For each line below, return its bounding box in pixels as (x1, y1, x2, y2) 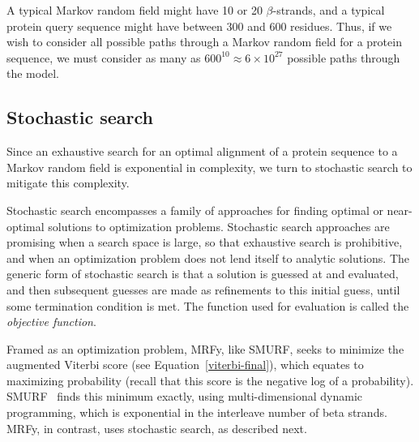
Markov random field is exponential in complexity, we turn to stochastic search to (6, 158, 413, 175)
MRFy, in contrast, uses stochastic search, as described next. (6, 419, 307, 436)
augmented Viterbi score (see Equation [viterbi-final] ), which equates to (6, 356, 364, 373)
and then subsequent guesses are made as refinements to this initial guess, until (6, 281, 400, 298)
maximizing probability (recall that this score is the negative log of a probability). (6, 371, 414, 388)
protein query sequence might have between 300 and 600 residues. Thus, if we (6, 17, 392, 34)
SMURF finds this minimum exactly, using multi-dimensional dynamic (6, 388, 363, 405)
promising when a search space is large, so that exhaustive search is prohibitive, (6, 234, 403, 251)
